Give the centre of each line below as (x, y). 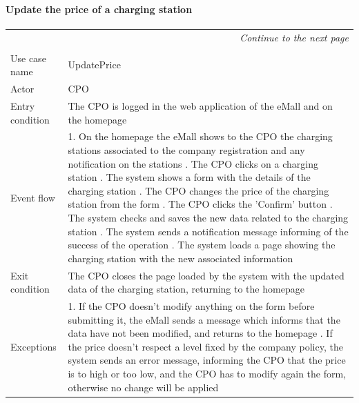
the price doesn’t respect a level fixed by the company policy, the (205, 346)
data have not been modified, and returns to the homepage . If (200, 333)
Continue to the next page (294, 37)
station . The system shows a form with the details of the (189, 177)
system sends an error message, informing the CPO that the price (207, 360)
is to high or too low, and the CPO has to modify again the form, (207, 373)
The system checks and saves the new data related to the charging (208, 217)
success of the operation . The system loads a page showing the (202, 245)
